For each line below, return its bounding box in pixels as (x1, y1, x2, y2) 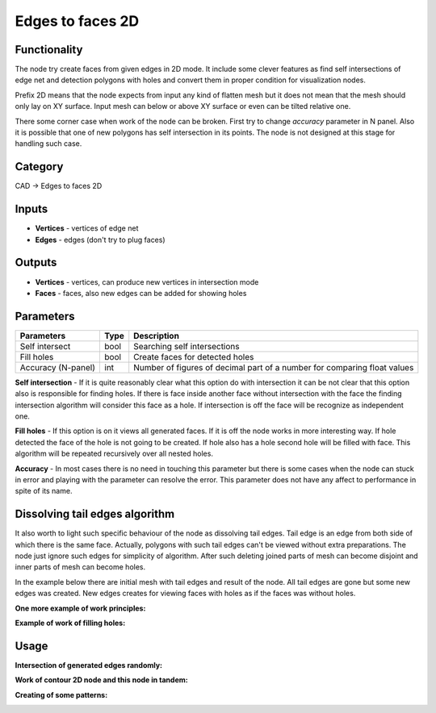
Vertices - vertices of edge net (35, 223, 139, 233)
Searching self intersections (133, 340, 240, 352)
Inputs (15, 202, 48, 216)
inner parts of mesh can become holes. (15, 562, 146, 572)
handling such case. (15, 139, 82, 148)
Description (133, 330, 179, 341)
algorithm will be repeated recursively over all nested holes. (15, 448, 214, 459)
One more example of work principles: (15, 603, 146, 613)
